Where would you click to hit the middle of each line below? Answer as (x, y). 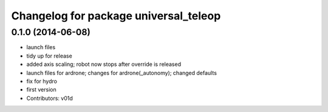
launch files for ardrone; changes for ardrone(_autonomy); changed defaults (121, 73)
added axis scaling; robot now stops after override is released (104, 64)
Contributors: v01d (50, 98)
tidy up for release (49, 56)
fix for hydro (42, 81)
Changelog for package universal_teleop (116, 16)
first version (42, 90)
